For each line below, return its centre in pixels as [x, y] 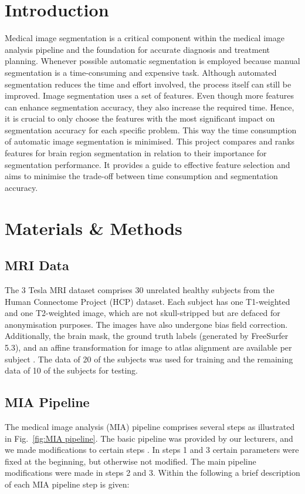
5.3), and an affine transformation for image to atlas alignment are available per [148, 347]
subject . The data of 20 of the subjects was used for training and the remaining [149, 359]
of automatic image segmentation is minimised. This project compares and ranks [150, 141]
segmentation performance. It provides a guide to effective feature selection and [148, 164]
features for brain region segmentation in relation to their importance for [136, 153]
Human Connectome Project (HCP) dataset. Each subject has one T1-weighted [148, 301]
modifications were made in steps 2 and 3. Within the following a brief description [152, 473]
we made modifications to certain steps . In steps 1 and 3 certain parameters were [152, 450]
